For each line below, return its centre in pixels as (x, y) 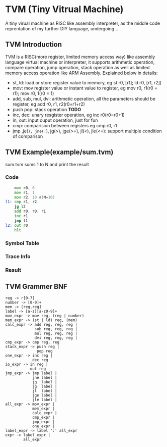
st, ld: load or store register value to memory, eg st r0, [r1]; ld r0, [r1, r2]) (87, 82)
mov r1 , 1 (25, 192)
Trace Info (18, 257)
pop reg (45, 351)
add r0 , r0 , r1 (30, 211)
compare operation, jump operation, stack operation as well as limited (77, 67)
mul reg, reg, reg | (56, 334)
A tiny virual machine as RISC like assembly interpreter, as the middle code (82, 23)
